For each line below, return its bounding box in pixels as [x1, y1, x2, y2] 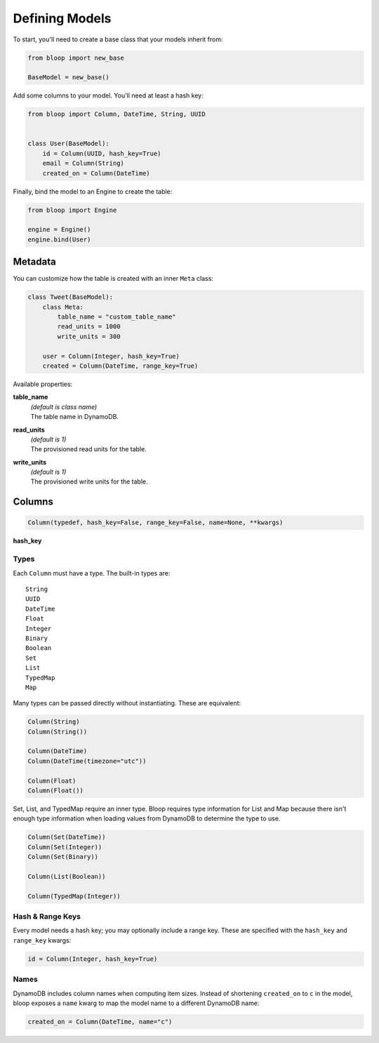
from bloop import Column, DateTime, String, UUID [27, 110, 206, 119]
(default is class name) [30, 402, 98, 411]
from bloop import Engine [27, 206, 117, 214]
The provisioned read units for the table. [30, 445, 147, 453]
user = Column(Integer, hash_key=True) [42, 352, 180, 360]
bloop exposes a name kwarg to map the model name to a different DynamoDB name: [13, 999, 260, 1007]
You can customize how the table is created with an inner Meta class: [13, 274, 214, 283]
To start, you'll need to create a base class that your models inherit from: [13, 35, 223, 44]
